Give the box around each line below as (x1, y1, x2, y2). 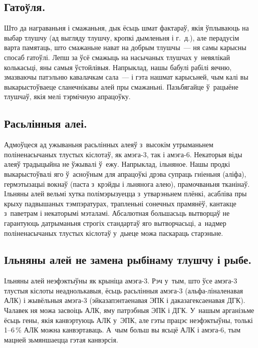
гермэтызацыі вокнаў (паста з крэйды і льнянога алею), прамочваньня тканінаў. (4, 178, 250, 189)
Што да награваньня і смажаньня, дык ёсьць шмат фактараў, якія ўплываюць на (4, 23, 249, 33)
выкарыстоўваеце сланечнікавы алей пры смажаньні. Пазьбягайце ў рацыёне (4, 81, 238, 92)
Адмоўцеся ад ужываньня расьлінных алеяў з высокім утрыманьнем (4, 139, 213, 150)
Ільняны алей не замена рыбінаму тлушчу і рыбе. (4, 252, 251, 267)
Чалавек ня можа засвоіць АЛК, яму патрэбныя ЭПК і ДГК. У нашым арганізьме (4, 305, 254, 315)
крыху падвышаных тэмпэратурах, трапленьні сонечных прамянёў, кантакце (4, 198, 236, 208)
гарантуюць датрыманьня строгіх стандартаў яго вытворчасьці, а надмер (4, 217, 226, 228)
